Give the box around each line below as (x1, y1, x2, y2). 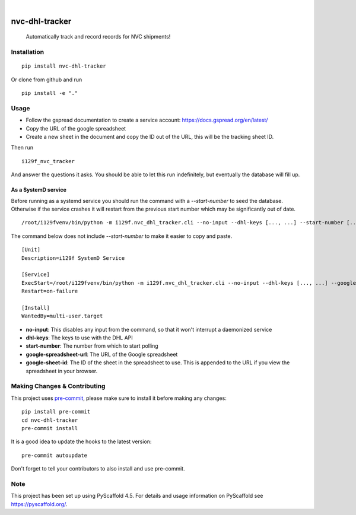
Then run (11, 144, 34, 151)
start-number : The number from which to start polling (26, 342, 158, 349)
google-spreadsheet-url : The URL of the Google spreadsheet (26, 351, 178, 358)
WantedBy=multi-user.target (21, 313, 103, 320)
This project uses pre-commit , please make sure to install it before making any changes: (11, 395, 227, 402)
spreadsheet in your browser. (26, 367, 98, 374)
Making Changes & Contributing (11, 382, 106, 390)
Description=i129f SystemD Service (21, 255, 125, 261)
